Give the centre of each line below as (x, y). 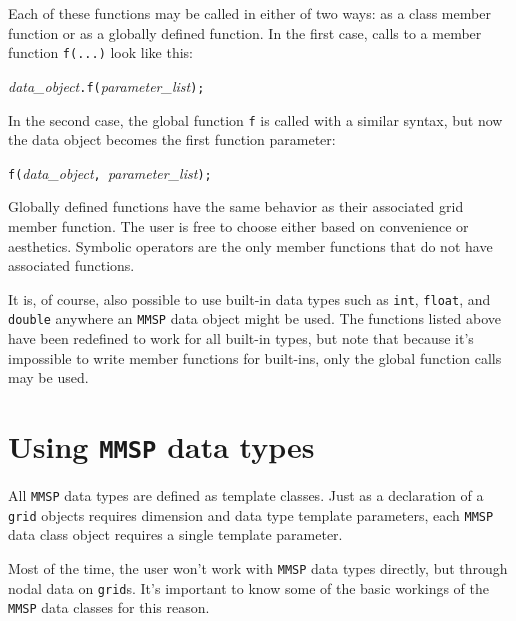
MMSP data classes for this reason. (109, 607)
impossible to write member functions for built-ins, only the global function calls (255, 357)
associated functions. (71, 265)
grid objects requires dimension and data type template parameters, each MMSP (251, 514)
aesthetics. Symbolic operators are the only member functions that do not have (250, 245)
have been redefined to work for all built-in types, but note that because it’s (241, 338)
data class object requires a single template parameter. (175, 534)
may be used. (48, 377)
